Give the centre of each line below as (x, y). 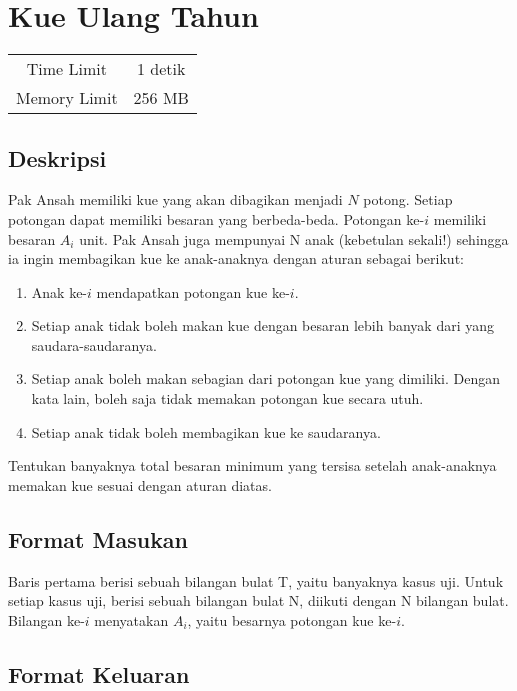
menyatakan (131, 619)
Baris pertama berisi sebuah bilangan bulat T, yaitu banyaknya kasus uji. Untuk (256, 580)
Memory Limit (67, 98)
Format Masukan (98, 538)
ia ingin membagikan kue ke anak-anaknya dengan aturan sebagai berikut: (236, 258)
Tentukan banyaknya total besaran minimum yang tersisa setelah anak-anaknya (252, 465)
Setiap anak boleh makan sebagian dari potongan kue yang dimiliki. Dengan (266, 378)
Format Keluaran (99, 673)
